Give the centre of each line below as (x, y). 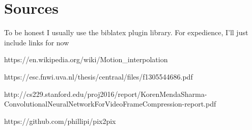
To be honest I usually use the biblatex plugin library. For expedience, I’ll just (126, 32)
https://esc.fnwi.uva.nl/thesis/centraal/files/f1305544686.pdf (99, 76)
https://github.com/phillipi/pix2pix (60, 121)
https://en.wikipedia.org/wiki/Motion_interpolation (86, 59)
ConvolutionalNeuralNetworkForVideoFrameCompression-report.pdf (110, 104)
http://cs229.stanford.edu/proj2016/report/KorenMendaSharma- (106, 94)
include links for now (37, 42)
